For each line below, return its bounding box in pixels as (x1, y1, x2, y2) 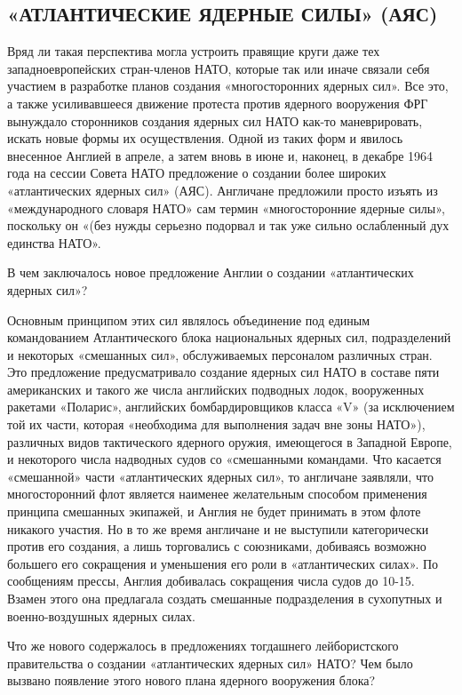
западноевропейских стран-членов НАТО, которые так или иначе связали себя (7, 59, 430, 77)
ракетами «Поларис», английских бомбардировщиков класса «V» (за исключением (7, 397, 455, 416)
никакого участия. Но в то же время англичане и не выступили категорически (7, 519, 429, 538)
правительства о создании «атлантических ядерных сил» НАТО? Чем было (7, 653, 413, 672)
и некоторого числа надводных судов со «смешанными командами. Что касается (7, 450, 442, 468)
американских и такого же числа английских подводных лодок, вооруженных (7, 379, 425, 398)
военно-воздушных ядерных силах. (7, 606, 195, 625)
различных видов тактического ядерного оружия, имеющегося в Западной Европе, (7, 432, 452, 451)
